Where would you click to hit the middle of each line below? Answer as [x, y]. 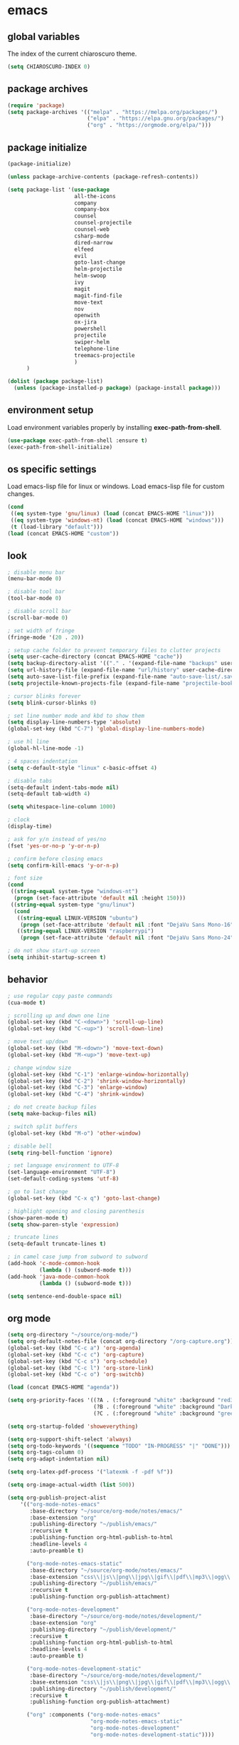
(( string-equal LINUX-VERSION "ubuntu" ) [78, 918]
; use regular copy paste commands [60, 996]
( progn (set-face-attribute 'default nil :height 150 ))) [100, 898]
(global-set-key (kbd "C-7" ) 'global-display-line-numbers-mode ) [106, 729]
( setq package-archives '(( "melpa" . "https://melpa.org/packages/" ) [113, 112]
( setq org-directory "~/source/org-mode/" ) [73, 1335]
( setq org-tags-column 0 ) [46, 1453]
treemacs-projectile [105, 355]
